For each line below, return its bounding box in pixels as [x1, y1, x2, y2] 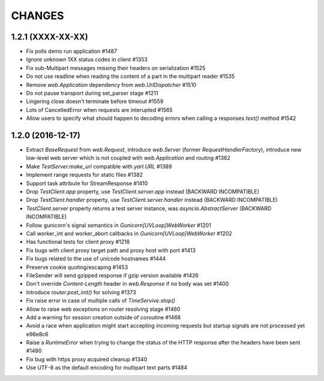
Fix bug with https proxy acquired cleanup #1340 [26, 355, 148, 362]
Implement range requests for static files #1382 [26, 171, 143, 179]
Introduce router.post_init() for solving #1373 [26, 288, 136, 296]
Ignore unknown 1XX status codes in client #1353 [26, 56, 148, 63]
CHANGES [11, 9, 64, 22]
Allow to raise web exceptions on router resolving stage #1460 [26, 306, 181, 313]
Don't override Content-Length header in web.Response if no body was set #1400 [26, 280, 229, 288]
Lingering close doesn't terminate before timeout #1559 [26, 98, 164, 105]
